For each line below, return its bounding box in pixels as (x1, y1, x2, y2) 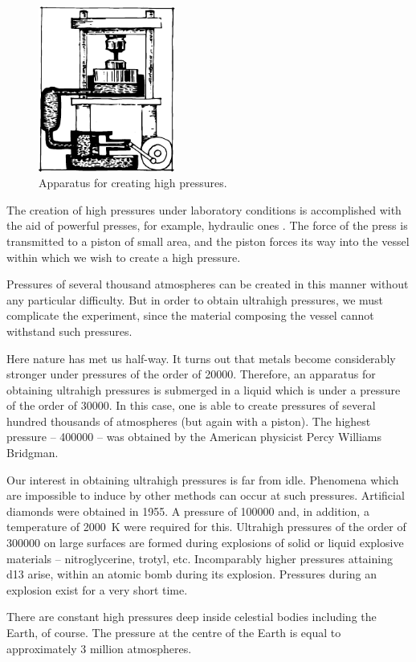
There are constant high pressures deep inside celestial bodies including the (6, 608, 377, 625)
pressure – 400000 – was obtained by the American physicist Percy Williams (6, 428, 382, 445)
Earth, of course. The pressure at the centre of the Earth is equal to (6, 624, 341, 640)
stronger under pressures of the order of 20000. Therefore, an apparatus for (6, 366, 376, 382)
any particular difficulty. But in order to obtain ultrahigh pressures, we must (6, 291, 384, 308)
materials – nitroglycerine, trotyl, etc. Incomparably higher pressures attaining (6, 550, 393, 566)
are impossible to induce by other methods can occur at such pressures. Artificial (6, 487, 405, 504)
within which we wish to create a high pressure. (6, 248, 241, 265)
